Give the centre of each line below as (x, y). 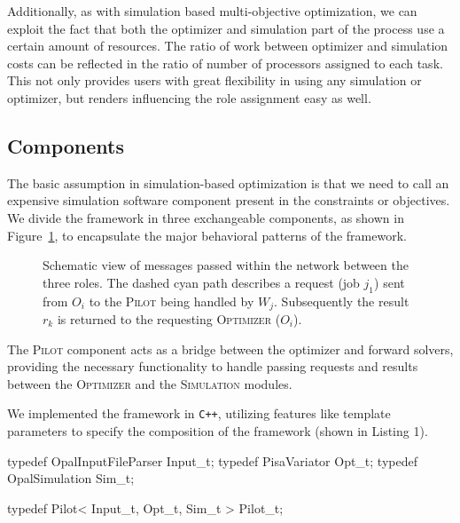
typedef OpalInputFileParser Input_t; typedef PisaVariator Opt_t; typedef (212, 460)
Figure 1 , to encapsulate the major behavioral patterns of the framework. (207, 235)
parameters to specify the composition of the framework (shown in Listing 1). (218, 431)
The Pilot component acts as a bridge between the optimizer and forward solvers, (230, 349)
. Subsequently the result (342, 301)
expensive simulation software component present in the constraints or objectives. (229, 200)
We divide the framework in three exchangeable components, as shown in (206, 217)
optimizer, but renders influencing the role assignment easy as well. (189, 97)
